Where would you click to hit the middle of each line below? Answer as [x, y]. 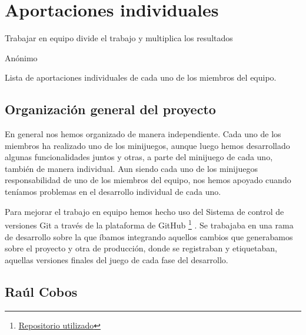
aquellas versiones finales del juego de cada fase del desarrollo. [117, 259]
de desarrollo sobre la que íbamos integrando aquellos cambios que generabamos [149, 236]
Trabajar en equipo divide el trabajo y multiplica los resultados [119, 38]
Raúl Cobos [41, 291]
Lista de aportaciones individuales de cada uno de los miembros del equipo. [141, 77]
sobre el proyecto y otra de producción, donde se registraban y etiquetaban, [141, 248]
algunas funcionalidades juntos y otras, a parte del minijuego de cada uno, [139, 157]
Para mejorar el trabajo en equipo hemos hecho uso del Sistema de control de [144, 211]
